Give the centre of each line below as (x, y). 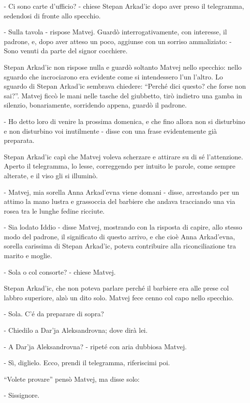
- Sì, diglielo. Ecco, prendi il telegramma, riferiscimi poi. (87, 363)
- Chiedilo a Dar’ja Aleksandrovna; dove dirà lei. (76, 330)
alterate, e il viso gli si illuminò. (51, 175)
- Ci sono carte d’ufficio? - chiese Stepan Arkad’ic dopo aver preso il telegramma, (124, 6)
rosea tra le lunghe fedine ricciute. (54, 210)
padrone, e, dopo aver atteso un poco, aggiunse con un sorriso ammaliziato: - (118, 41)
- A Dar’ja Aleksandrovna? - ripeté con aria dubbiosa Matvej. (96, 346)
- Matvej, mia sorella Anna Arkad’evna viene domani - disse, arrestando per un (122, 192)
